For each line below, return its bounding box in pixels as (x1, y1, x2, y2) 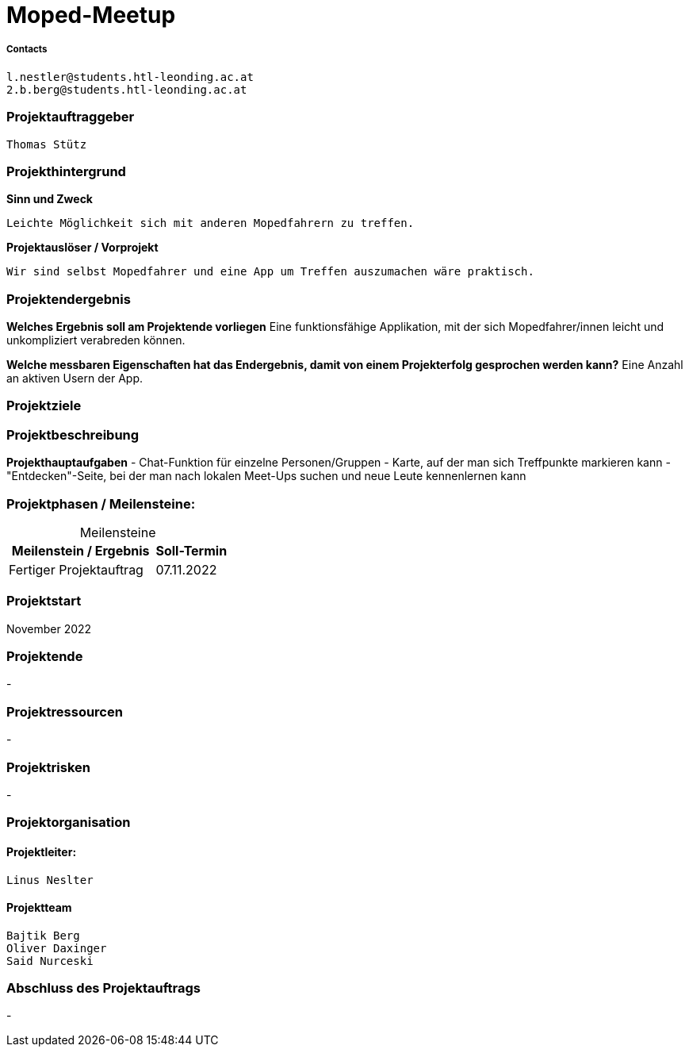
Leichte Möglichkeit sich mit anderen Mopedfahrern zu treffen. (6, 217, 415, 230)
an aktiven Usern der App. (6, 371, 143, 386)
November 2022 (6, 621, 92, 636)
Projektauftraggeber (6, 109, 135, 125)
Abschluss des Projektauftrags (6, 980, 201, 997)
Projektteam (6, 901, 72, 915)
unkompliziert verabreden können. (6, 333, 186, 348)
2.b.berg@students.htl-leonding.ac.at (6, 83, 247, 96)
